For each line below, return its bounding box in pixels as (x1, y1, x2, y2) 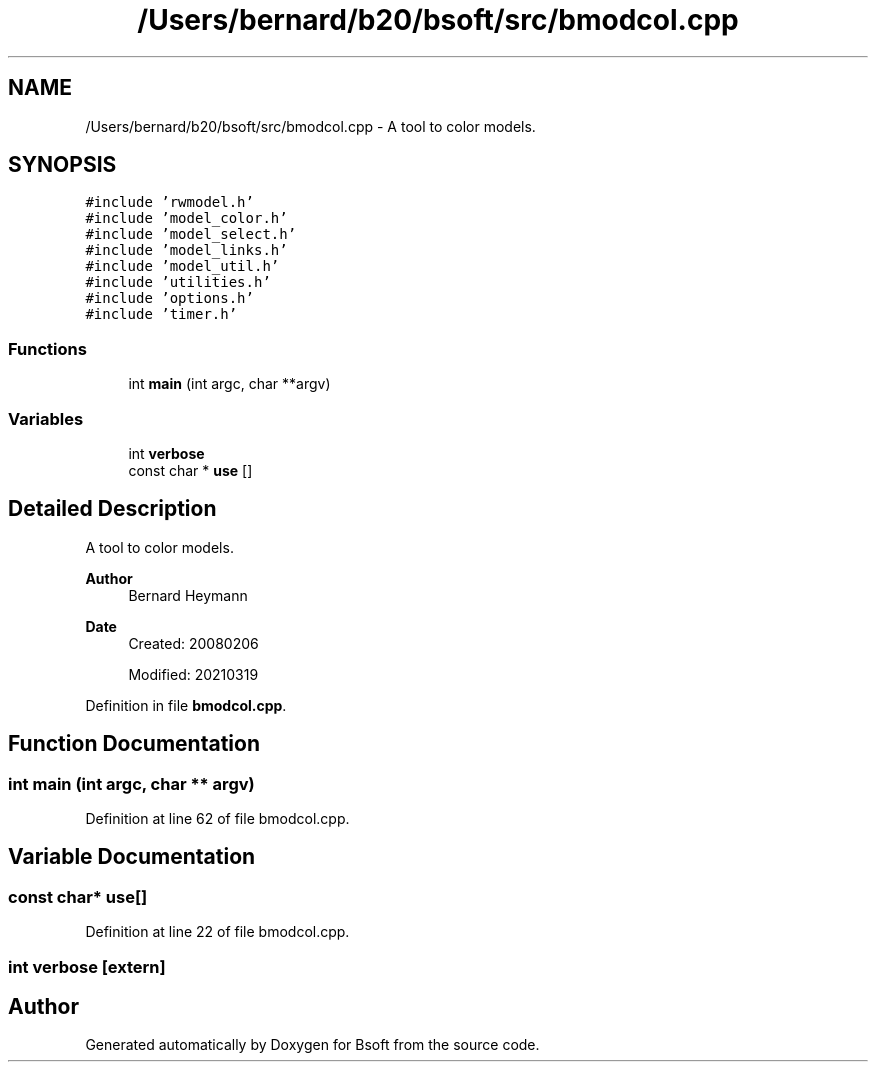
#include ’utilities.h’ (85, 274, 271, 291)
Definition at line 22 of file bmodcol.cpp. (85, 923, 350, 941)
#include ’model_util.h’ (85, 258, 280, 275)
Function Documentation (8, 731, 260, 757)
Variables (8, 408, 84, 429)
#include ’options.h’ (85, 290, 254, 307)
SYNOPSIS (8, 152, 117, 178)
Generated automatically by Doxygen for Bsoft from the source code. (85, 1036, 540, 1054)
